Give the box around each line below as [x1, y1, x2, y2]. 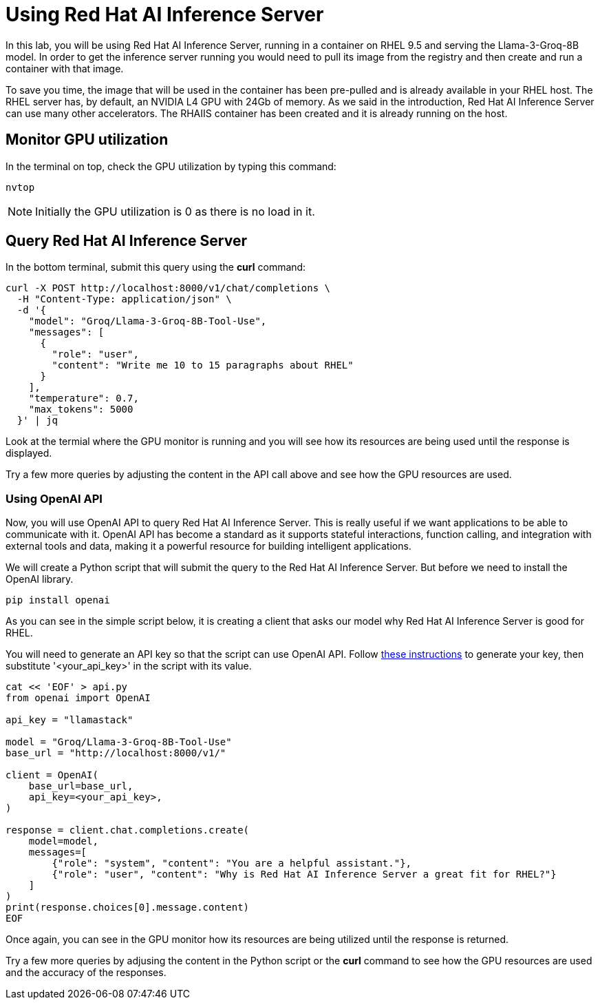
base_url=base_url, [28, 780, 133, 792]
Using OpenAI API [6, 491, 103, 506]
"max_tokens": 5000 [28, 404, 133, 415]
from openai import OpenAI [6, 692, 151, 704]
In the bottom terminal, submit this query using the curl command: [6, 261, 306, 273]
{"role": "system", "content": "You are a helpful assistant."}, [52, 858, 412, 869]
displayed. [6, 447, 52, 459]
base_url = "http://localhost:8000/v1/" [6, 747, 226, 759]
